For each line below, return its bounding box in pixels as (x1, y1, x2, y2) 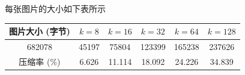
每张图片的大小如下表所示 (5, 2, 106, 14)
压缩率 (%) (19, 55, 61, 67)
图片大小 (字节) (9, 25, 70, 37)
